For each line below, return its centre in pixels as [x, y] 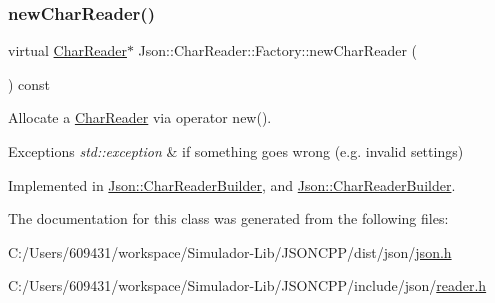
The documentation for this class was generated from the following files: [228, 218]
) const [29, 83]
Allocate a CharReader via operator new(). [140, 117]
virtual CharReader [67, 50]
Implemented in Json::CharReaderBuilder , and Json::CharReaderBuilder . [232, 184]
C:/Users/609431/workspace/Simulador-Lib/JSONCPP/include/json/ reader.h [247, 285]
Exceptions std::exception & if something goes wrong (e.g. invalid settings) [236, 151]
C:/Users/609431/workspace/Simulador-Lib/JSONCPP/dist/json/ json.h [230, 251]
